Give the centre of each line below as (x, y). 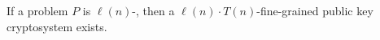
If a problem (37, 10)
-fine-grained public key (315, 10)
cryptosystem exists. (57, 26)
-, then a (153, 10)
